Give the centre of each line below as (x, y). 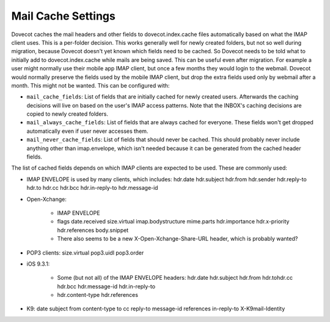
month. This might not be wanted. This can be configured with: (90, 85)
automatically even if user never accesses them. (87, 131)
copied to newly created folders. (68, 114)
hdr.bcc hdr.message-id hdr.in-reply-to (106, 286)
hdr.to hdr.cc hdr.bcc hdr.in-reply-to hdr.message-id (92, 188)
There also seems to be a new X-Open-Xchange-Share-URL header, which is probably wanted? (178, 239)
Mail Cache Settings (63, 16)
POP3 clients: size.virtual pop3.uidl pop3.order (85, 253)
